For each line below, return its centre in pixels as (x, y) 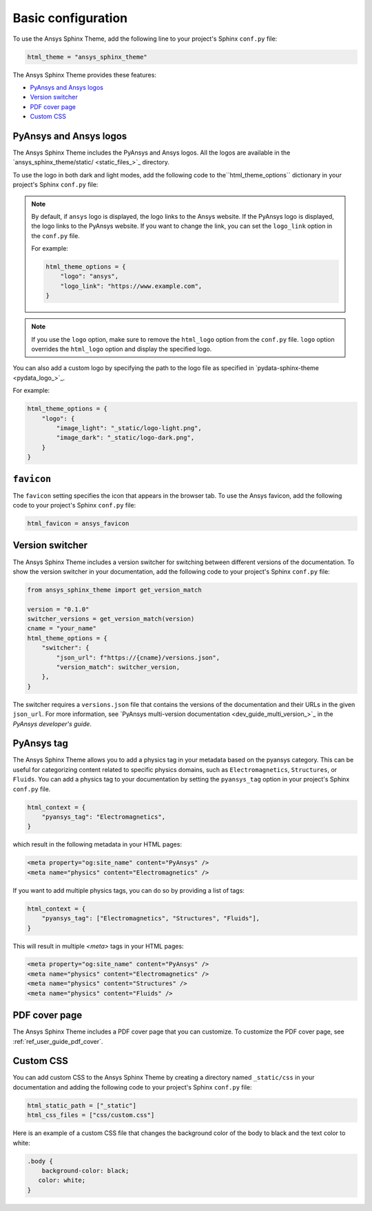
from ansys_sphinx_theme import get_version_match (115, 590)
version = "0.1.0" (58, 609)
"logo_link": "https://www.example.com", (131, 286)
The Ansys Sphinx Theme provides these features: (84, 75)
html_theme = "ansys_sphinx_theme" (87, 57)
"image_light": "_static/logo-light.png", (129, 428)
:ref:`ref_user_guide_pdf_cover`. (58, 1041)
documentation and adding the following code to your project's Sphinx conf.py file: (132, 1087)
